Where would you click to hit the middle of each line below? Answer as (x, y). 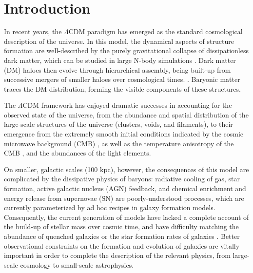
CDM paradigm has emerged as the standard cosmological (156, 31)
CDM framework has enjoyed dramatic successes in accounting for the (127, 105)
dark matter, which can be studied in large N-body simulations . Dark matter (120, 60)
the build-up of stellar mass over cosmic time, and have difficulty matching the (121, 226)
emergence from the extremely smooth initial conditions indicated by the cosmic (124, 134)
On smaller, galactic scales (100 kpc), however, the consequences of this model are (126, 169)
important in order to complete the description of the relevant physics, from (117, 255)
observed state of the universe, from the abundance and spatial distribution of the (126, 114)
